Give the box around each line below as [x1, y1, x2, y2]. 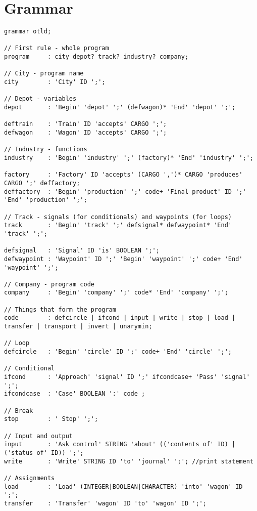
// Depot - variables [4, 95, 77, 103]
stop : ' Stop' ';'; [4, 415, 98, 423]
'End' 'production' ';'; [4, 196, 87, 204]
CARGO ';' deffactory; [4, 179, 80, 187]
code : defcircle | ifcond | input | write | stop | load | [4, 314, 236, 322]
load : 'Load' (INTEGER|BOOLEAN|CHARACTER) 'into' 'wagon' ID [4, 483, 243, 490]
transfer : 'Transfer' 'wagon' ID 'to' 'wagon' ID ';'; [4, 499, 207, 507]
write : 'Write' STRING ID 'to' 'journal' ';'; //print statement [4, 457, 253, 465]
